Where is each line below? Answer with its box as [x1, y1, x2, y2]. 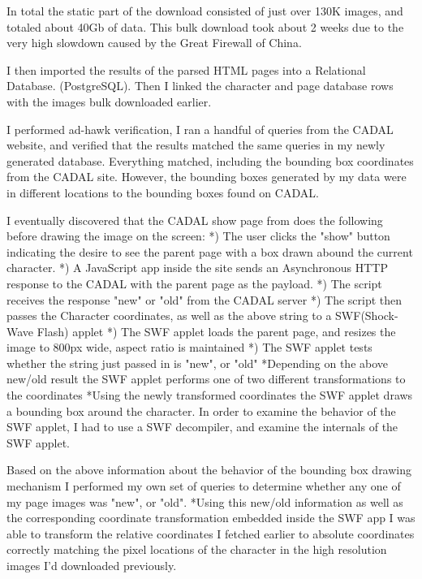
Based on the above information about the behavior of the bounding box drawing [6, 461, 412, 478]
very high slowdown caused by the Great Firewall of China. [6, 34, 302, 51]
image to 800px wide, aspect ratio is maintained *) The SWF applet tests [6, 339, 372, 356]
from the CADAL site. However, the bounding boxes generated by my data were [6, 168, 407, 185]
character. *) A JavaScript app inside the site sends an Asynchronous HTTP [6, 259, 388, 276]
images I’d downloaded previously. [6, 557, 177, 573]
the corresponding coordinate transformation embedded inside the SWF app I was [6, 509, 416, 526]
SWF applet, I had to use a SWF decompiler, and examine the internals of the [6, 418, 398, 435]
